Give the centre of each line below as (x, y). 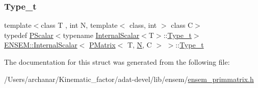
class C (182, 25)
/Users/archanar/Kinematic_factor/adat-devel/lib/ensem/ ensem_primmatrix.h (129, 79)
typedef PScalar (29, 35)
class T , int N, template (79, 25)
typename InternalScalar (101, 35)
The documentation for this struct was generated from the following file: (117, 62)
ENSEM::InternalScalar (41, 45)
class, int (143, 25)
